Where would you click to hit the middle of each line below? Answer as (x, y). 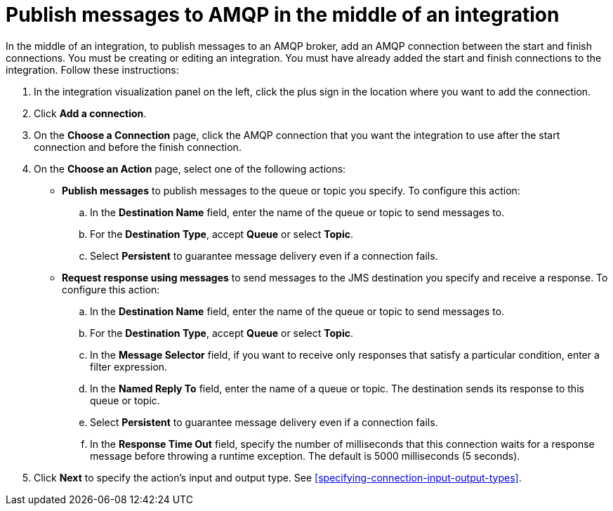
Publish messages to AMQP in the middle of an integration (283, 15)
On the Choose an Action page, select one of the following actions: (190, 168)
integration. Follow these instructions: (92, 69)
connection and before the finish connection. (138, 147)
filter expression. (129, 366)
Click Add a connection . (90, 113)
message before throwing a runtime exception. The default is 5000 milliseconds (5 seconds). (305, 456)
